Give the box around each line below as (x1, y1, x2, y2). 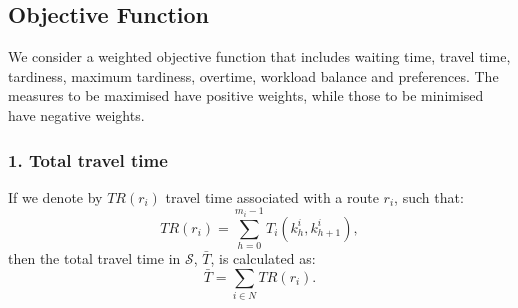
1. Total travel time (8, 147, 168, 172)
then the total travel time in (8, 248, 181, 269)
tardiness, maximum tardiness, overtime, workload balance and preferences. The (8, 65, 499, 86)
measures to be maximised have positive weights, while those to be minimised (8, 85, 484, 106)
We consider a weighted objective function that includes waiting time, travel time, (8, 46, 511, 67)
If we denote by (8, 186, 103, 207)
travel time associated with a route (165, 186, 379, 207)
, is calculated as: (210, 248, 316, 269)
